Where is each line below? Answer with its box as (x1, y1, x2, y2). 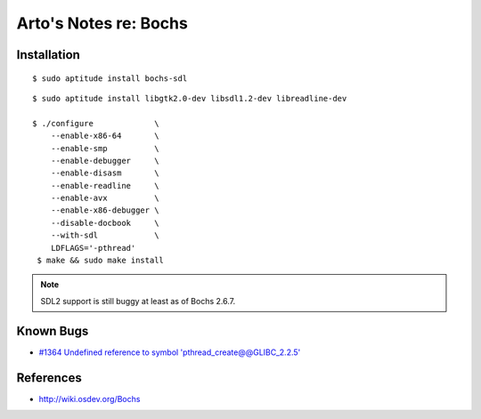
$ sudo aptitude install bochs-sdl (32, 73, 188, 84)
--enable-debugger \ (50, 156, 159, 165)
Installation (16, 47, 80, 62)
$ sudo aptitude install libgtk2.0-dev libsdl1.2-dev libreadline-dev (32, 93, 347, 103)
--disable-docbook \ (50, 218, 159, 228)
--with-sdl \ (50, 230, 159, 240)
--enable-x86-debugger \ (50, 205, 159, 215)
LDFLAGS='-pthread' (50, 243, 136, 253)
